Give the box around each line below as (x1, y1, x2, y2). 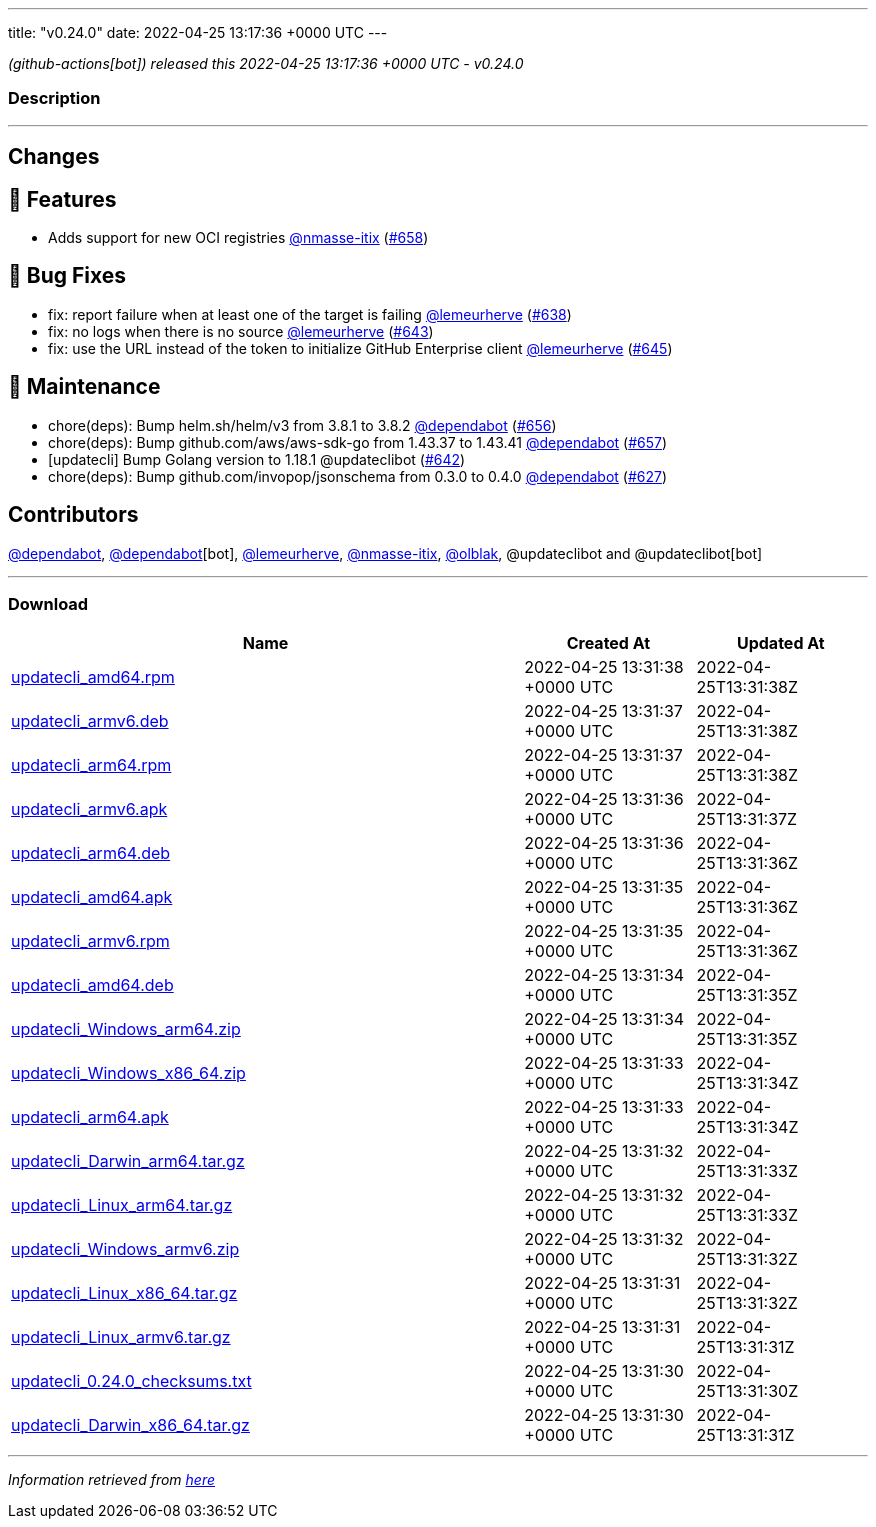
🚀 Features (8, 186, 117, 212)
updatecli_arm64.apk (11, 1107, 169, 1128)
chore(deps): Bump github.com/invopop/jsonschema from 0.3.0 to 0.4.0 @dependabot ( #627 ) (48, 467, 668, 485)
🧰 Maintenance (8, 374, 161, 400)
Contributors (8, 502, 139, 528)
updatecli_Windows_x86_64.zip (11, 1063, 246, 1084)
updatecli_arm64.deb (11, 843, 171, 864)
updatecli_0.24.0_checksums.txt (11, 1371, 252, 1392)
